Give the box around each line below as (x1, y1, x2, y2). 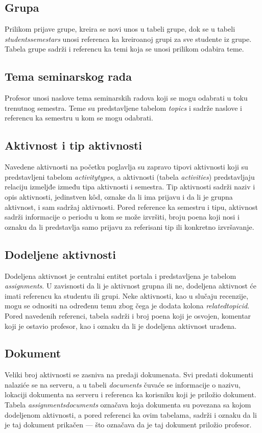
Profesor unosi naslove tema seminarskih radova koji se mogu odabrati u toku (5, 92, 248, 103)
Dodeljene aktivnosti (5, 246, 116, 262)
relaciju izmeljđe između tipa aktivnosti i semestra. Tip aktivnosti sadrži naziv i (5, 181, 255, 192)
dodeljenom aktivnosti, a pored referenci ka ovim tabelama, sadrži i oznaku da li (5, 409, 257, 420)
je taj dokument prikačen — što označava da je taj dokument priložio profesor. (5, 419, 252, 430)
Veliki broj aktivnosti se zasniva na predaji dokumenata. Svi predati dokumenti (5, 369, 253, 380)
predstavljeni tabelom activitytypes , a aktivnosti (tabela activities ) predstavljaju (5, 171, 255, 182)
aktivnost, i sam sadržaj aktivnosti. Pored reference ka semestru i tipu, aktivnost (5, 201, 258, 212)
